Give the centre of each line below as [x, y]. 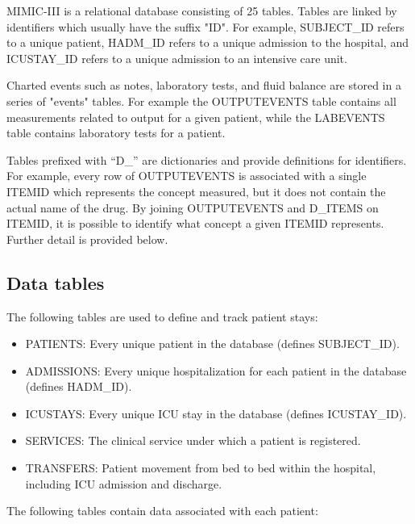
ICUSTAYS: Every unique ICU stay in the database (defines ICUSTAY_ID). [216, 413]
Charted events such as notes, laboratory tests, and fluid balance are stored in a [204, 85]
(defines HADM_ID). [79, 386]
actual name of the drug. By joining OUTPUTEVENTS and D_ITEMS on [193, 207]
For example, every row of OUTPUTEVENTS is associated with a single [187, 176]
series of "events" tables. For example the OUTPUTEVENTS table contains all [201, 101]
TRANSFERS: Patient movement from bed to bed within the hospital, [201, 468]
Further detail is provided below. [87, 239]
